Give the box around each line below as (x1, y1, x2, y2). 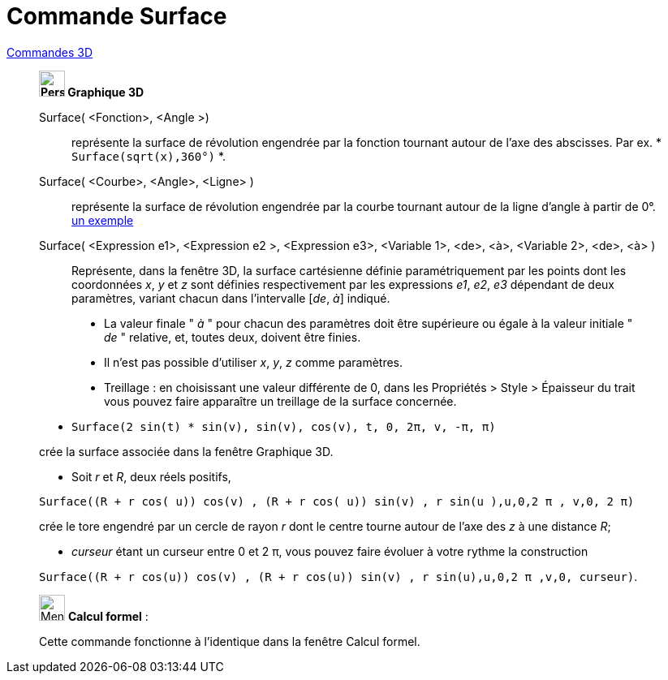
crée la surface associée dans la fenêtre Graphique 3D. (39, 444, 334, 458)
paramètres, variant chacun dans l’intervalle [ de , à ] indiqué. (71, 291, 390, 305)
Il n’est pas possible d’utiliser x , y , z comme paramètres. (104, 355, 403, 369)
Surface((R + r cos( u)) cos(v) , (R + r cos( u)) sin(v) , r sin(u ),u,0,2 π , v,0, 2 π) (39, 494, 635, 508)
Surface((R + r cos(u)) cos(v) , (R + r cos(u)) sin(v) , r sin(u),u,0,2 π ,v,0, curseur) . (39, 569, 638, 583)
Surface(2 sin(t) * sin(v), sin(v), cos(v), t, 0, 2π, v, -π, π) (71, 420, 496, 433)
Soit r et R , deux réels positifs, (71, 469, 231, 484)
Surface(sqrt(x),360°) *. (71, 148, 226, 163)
